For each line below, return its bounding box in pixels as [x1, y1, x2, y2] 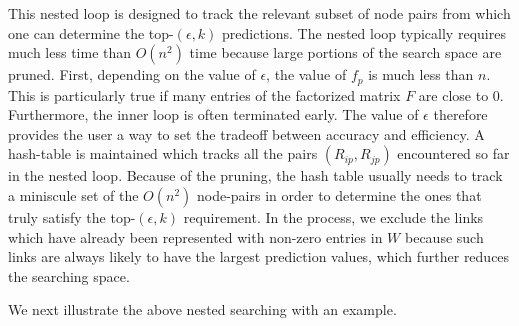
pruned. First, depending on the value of [8, 64, 256, 85]
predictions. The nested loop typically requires [222, 22, 506, 43]
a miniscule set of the [8, 185, 139, 206]
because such [404, 226, 484, 247]
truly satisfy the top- [8, 207, 136, 228]
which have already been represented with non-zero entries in [8, 226, 383, 247]
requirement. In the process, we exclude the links [183, 207, 484, 228]
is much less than [368, 64, 474, 85]
